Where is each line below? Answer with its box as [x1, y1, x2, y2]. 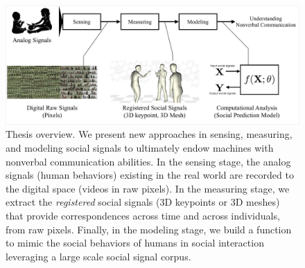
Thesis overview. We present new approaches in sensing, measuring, [6, 127, 293, 141]
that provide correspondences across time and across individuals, [6, 208, 280, 222]
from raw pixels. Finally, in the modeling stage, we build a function [6, 222, 292, 236]
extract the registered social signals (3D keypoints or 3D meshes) [6, 195, 280, 209]
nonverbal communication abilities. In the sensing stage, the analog [6, 154, 291, 168]
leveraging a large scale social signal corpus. [6, 249, 191, 263]
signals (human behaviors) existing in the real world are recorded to [6, 168, 294, 182]
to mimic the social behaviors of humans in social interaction [6, 235, 264, 250]
